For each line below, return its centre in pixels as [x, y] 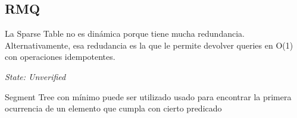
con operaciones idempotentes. [60, 57]
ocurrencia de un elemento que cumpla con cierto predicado [113, 108]
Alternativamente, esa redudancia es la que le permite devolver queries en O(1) [149, 45]
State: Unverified [35, 76]
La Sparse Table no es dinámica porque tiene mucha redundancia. [125, 34]
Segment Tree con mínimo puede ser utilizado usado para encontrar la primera [148, 96]
